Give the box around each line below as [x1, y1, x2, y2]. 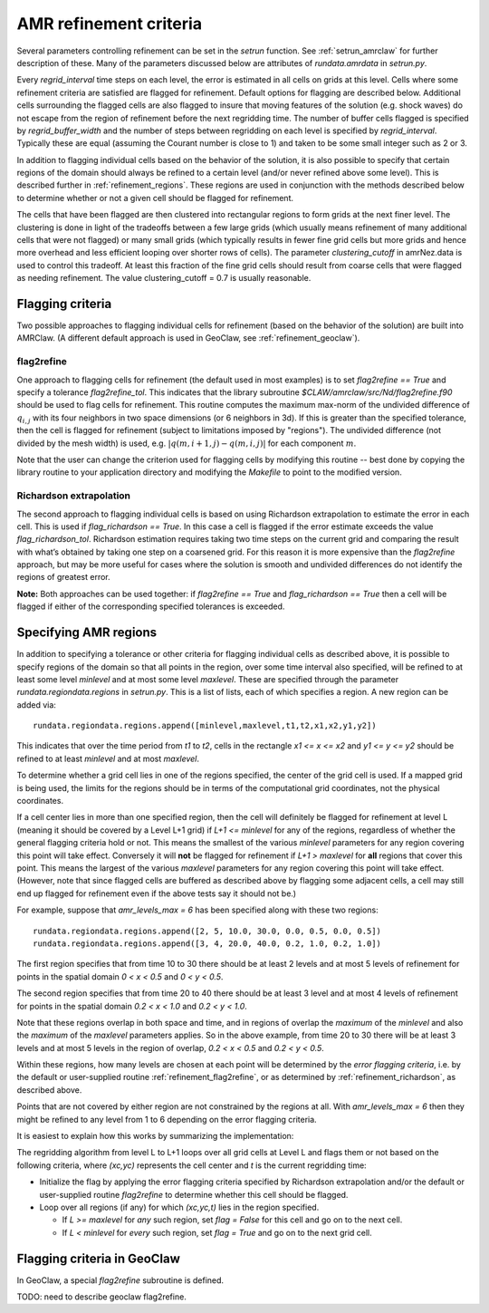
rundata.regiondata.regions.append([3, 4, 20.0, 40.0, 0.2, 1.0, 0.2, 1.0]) [33, 938, 382, 949]
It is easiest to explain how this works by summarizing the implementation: [16, 1131, 294, 1142]
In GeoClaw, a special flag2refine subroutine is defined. [16, 1274, 225, 1286]
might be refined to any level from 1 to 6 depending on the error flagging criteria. [16, 1114, 317, 1125]
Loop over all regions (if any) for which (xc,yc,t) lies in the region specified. [39, 1202, 320, 1212]
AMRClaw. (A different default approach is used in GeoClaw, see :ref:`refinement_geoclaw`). [16, 333, 360, 343]
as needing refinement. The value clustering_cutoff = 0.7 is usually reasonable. [16, 273, 312, 284]
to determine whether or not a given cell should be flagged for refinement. [16, 192, 294, 203]
